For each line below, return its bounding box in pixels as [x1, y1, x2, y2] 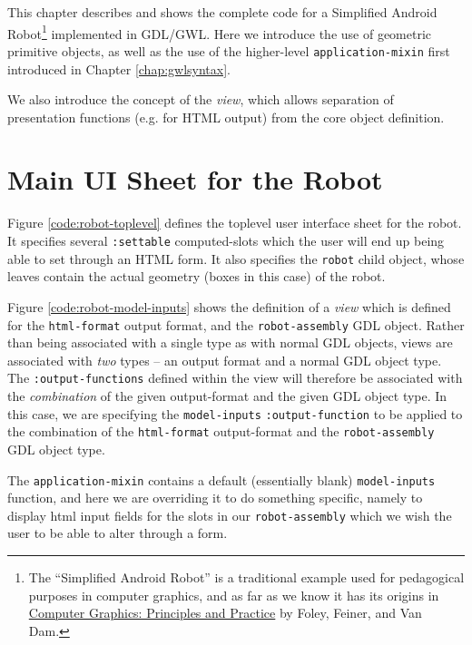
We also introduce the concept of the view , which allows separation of [7, 90, 394, 109]
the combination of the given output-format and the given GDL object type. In [7, 386, 447, 405]
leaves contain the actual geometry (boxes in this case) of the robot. [7, 267, 386, 286]
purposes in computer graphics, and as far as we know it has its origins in [28, 585, 439, 604]
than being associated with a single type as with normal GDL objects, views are [7, 333, 453, 352]
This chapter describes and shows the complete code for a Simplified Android [7, 3, 438, 21]
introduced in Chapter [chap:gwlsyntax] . [7, 59, 231, 78]
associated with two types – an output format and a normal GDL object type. [7, 350, 442, 369]
